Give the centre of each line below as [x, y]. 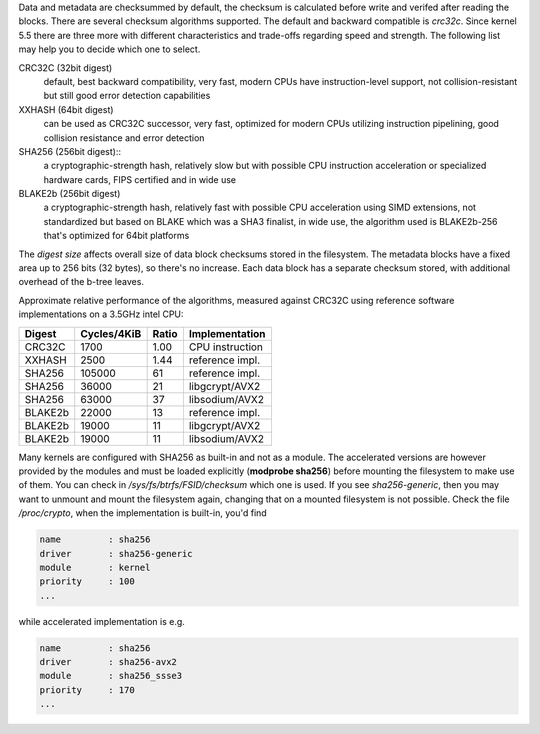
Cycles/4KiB [111, 333]
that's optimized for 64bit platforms [116, 236]
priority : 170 [87, 689]
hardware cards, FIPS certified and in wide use [140, 179]
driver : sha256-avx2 [108, 662]
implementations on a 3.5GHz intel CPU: [101, 314]
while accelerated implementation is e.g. [101, 621]
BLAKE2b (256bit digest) [69, 194]
